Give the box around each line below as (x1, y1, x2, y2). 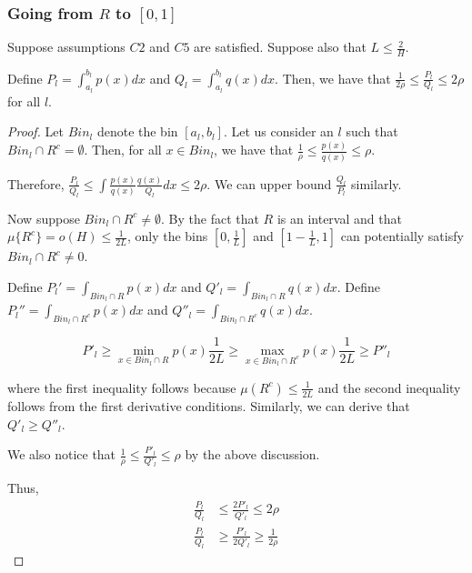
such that (346, 122, 398, 141)
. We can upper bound (206, 174, 332, 193)
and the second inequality (317, 377, 461, 397)
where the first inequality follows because (7, 377, 236, 397)
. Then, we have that (275, 68, 391, 87)
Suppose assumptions (7, 37, 126, 56)
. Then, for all (84, 140, 162, 159)
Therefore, (7, 174, 65, 193)
